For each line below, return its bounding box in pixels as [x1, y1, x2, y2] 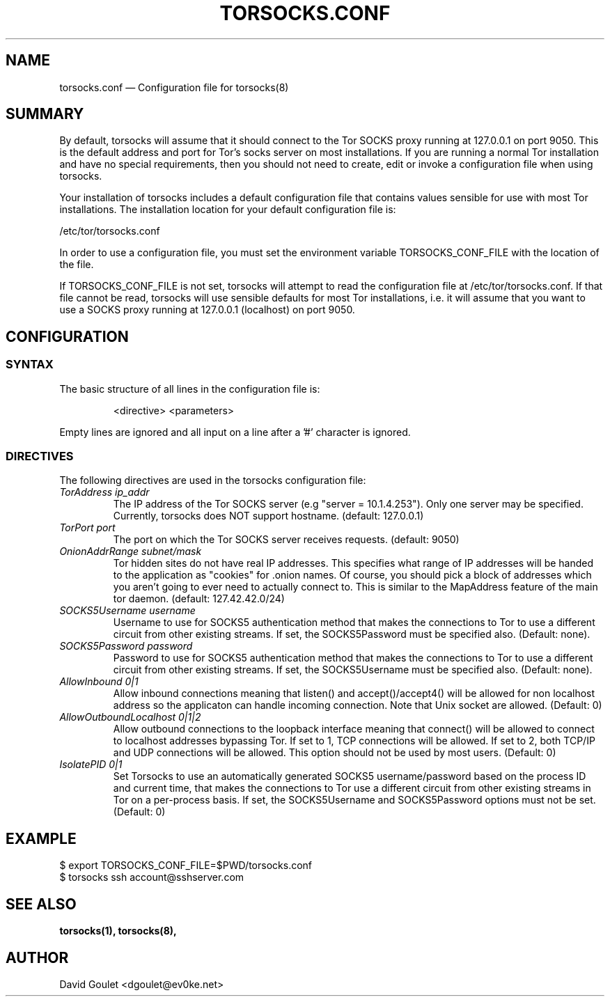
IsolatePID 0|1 [59, 758, 123, 771]
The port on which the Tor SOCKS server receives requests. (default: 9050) [113, 533, 460, 546]
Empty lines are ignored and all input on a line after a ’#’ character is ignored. [59, 425, 411, 438]
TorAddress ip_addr [59, 486, 150, 499]
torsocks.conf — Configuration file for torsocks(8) [59, 81, 289, 93]
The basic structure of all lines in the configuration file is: [59, 382, 320, 395]
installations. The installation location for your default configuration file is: [59, 203, 396, 216]
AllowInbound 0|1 [59, 675, 139, 688]
